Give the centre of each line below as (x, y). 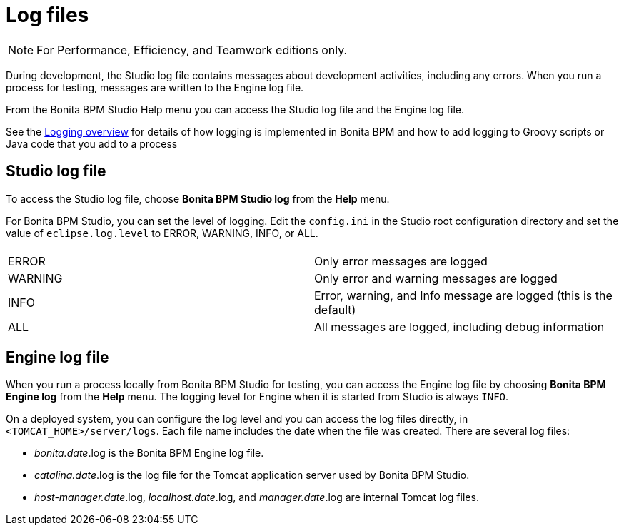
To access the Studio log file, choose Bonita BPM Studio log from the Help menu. (198, 198)
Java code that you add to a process (92, 143)
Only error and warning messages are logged (436, 278)
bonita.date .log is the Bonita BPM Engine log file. (149, 453)
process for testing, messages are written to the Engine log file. (155, 87)
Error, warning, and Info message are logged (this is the (463, 295)
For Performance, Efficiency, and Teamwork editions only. (192, 50)
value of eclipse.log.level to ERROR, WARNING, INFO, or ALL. (162, 233)
